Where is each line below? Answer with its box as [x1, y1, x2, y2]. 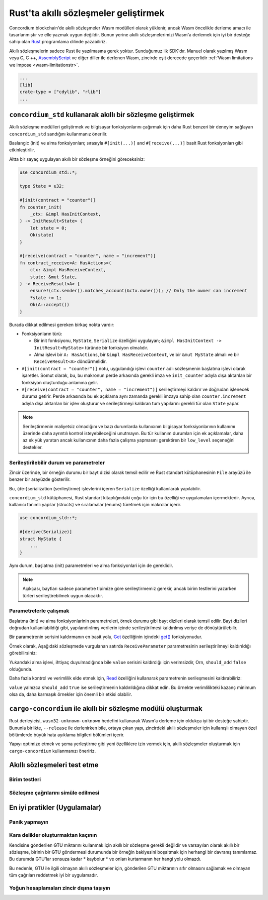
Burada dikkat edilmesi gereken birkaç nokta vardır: [9, 322, 115, 328]
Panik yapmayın [9, 818, 49, 825]
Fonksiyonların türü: [21, 331, 62, 337]
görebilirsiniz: [9, 650, 37, 656]
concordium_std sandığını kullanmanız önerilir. [9, 131, 108, 137]
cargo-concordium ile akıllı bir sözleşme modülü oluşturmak [9, 704, 203, 713]
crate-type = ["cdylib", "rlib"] [19, 89, 101, 95]
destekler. [22, 444, 43, 450]
